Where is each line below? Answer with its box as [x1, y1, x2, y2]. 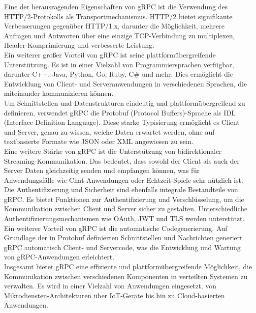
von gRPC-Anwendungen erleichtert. [4, 252, 115, 262]
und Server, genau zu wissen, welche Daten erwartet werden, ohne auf [4, 126, 215, 137]
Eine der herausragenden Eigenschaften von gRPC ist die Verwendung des [4, 1, 228, 11]
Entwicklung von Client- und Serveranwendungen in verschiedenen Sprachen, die [4, 78, 247, 88]
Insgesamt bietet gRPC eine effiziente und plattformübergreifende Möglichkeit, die [4, 261, 252, 272]
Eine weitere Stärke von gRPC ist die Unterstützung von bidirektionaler [4, 145, 222, 156]
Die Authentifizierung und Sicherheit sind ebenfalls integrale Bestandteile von [4, 184, 238, 195]
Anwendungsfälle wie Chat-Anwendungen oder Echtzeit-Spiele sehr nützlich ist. [4, 174, 243, 185]
